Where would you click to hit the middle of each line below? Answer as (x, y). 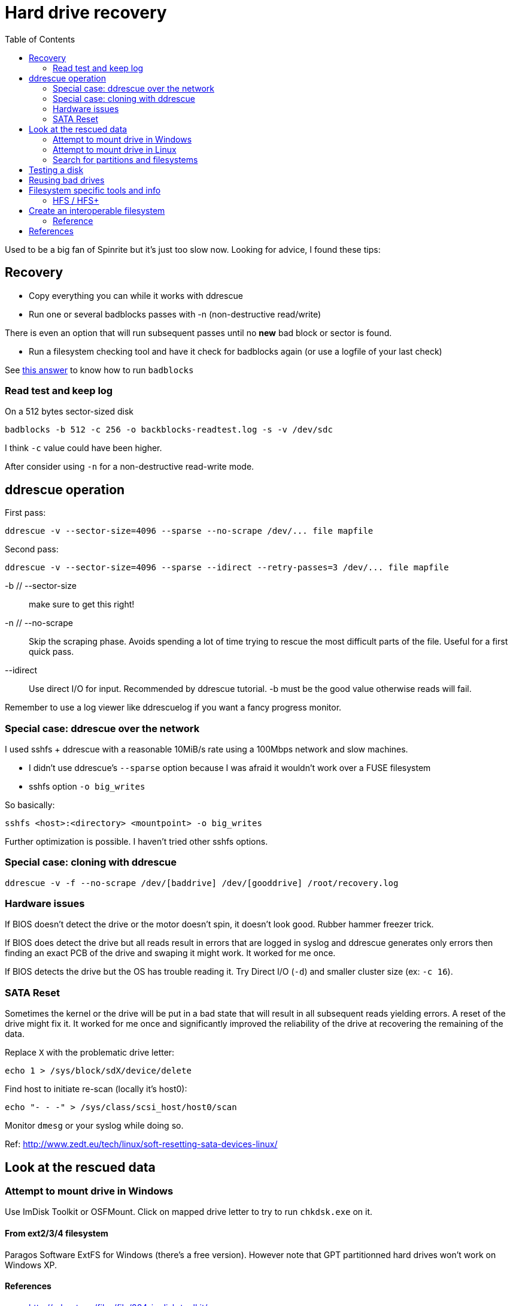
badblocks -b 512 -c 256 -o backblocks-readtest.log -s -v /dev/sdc (169, 430)
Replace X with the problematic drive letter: (90, 1053)
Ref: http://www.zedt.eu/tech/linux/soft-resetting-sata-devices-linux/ (141, 1144)
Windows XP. (31, 1265)
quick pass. (51, 652)
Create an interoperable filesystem (97, 210)
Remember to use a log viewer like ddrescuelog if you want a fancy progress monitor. (173, 708)
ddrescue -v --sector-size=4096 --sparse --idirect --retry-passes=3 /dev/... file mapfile (227, 568)
